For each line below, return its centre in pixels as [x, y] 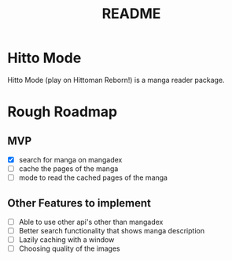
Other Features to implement [79, 203]
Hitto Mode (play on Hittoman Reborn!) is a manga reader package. [116, 80]
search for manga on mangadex [70, 159]
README [131, 14]
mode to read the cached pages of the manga [93, 177]
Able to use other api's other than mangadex [91, 222]
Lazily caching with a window [66, 240]
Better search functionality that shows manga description [112, 231]
